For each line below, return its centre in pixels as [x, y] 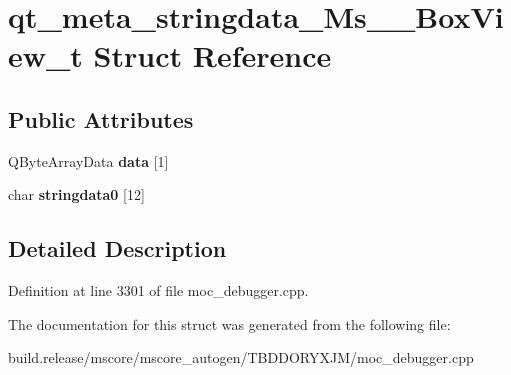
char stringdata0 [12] [76, 194]
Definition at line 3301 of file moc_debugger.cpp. [158, 290]
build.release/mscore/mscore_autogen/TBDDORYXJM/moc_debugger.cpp [241, 357]
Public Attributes [101, 118]
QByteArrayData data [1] [88, 160]
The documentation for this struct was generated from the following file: [229, 323]
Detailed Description [117, 248]
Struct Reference [212, 55]
